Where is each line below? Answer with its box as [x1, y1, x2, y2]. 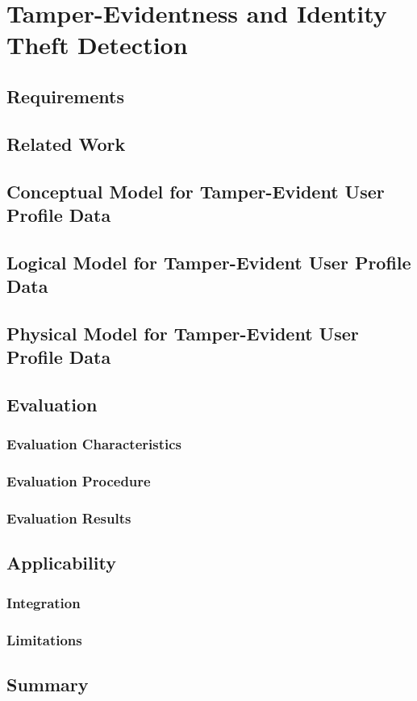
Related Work [6, 131, 126, 156]
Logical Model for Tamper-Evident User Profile [6, 249, 411, 274]
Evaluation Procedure [6, 471, 151, 491]
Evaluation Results [6, 508, 131, 528]
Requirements [6, 83, 124, 108]
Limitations [6, 629, 82, 649]
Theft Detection [6, 28, 188, 61]
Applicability [6, 550, 116, 575]
